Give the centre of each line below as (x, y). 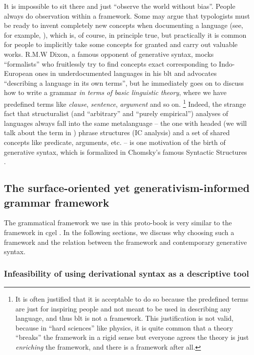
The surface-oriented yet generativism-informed (127, 188)
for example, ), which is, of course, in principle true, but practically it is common (125, 35)
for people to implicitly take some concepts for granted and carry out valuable (121, 44)
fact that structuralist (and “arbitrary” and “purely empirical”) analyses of (116, 113)
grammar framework (57, 202)
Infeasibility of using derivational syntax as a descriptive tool (127, 273)
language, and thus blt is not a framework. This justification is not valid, (124, 318)
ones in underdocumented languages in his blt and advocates (126, 73)
